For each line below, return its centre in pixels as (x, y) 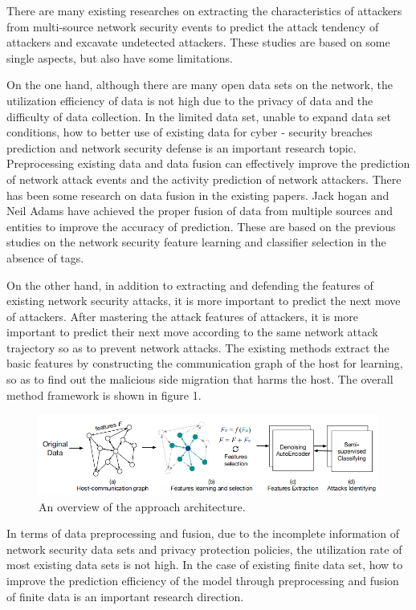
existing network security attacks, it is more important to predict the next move (204, 301)
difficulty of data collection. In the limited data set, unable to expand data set (199, 116)
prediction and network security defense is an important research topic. (181, 147)
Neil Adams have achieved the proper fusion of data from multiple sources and (200, 211)
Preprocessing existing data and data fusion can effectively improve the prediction (208, 163)
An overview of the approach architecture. (142, 506)
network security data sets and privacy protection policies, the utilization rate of (204, 549)
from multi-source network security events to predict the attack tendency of (193, 26)
